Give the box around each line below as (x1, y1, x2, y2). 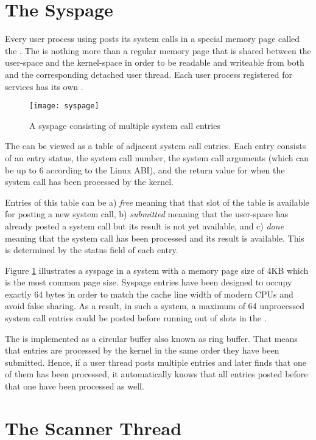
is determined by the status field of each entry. (5, 243, 178, 256)
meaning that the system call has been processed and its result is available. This (5, 231, 304, 244)
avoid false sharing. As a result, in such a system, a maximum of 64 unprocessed (5, 299, 304, 312)
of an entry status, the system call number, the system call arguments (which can (5, 151, 309, 164)
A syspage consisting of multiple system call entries (29, 119, 220, 131)
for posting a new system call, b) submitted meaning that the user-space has (5, 208, 289, 220)
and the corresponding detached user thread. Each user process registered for (5, 68, 292, 80)
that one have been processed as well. (5, 380, 144, 393)
